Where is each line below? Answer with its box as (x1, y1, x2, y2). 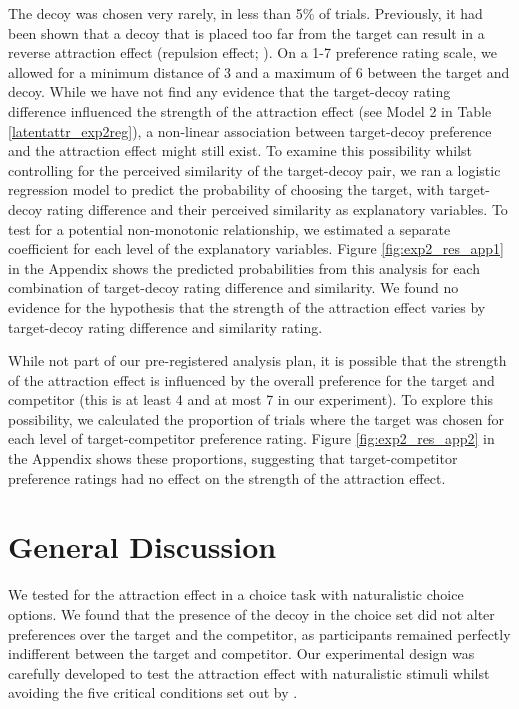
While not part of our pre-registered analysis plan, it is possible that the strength (8, 350, 507, 371)
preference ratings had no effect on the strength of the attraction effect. (8, 467, 446, 488)
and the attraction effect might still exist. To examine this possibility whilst (8, 140, 473, 161)
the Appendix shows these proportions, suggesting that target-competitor (8, 448, 458, 469)
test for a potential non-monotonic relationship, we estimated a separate (8, 218, 451, 239)
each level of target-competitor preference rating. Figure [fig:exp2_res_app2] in (8, 428, 495, 449)
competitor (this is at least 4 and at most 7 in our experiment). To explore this (8, 389, 494, 410)
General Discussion (8, 526, 277, 567)
